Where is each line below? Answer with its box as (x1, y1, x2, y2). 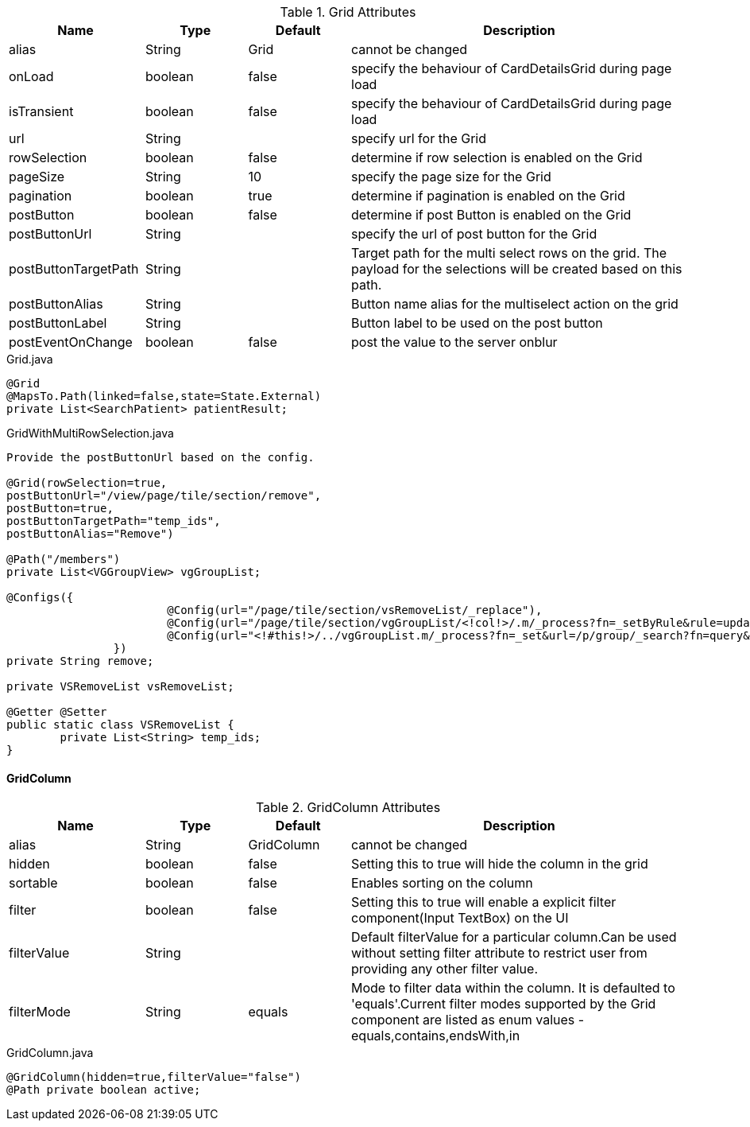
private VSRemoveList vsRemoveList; (6, 680, 234, 693)
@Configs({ (6, 591, 74, 604)
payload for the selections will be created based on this (351, 261, 682, 277)
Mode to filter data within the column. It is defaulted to (351, 980, 675, 997)
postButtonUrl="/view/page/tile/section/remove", (6, 489, 322, 502)
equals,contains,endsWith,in (351, 1028, 520, 1044)
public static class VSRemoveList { (6, 718, 234, 731)
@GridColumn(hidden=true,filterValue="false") (6, 1071, 301, 1084)
